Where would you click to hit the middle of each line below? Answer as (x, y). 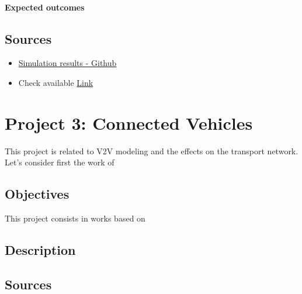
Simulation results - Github (67, 63)
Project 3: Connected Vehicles (129, 122)
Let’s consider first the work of (60, 162)
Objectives (37, 194)
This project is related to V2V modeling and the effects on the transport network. (152, 151)
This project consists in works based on (75, 218)
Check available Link (56, 82)
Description (40, 250)
